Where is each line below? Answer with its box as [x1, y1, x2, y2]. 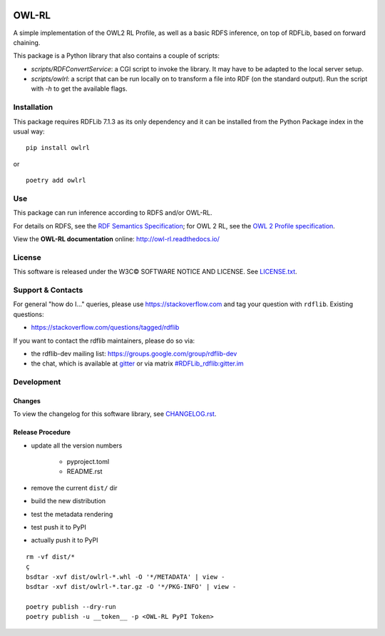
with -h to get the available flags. [31, 84, 128, 93]
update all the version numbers [31, 441, 123, 450]
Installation [13, 102, 53, 112]
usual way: [13, 127, 46, 136]
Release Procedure [13, 428, 71, 437]
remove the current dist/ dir [31, 483, 118, 492]
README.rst [66, 468, 103, 476]
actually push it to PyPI [31, 536, 98, 545]
